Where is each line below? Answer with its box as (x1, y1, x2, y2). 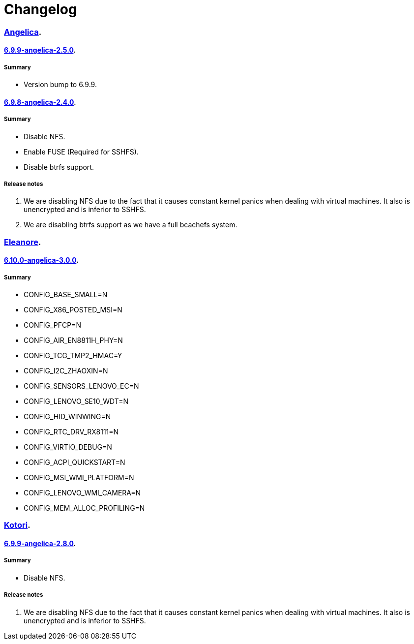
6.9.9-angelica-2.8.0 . (4, 539, 76, 548)
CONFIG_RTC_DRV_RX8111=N (24, 428, 119, 436)
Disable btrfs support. (24, 162, 94, 171)
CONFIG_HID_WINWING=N (24, 412, 111, 421)
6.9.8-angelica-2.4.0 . (4, 97, 76, 106)
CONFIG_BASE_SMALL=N (24, 290, 108, 299)
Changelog (4, 1, 77, 18)
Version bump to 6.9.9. (24, 80, 97, 89)
